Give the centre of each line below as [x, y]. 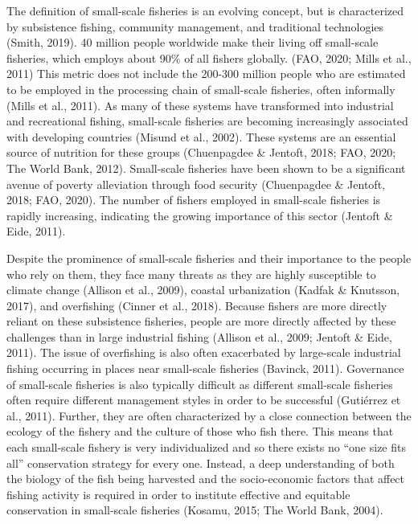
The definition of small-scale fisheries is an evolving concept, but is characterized [205, 10]
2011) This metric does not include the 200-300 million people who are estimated [206, 74]
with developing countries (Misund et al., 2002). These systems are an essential [201, 136]
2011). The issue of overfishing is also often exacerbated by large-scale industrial [204, 352]
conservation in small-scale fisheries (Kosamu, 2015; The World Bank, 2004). [195, 510]
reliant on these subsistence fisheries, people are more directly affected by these [201, 321]
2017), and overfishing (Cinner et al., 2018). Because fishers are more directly [197, 305]
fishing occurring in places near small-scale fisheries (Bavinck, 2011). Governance [205, 368]
